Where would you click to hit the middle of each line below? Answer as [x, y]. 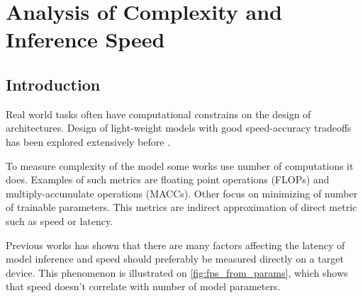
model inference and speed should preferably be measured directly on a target [175, 259]
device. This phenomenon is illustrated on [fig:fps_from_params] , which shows [177, 272]
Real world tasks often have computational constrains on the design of [158, 114]
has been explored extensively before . [88, 141]
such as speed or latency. [60, 220]
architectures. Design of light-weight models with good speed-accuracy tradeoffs [179, 128]
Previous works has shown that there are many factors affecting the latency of [175, 245]
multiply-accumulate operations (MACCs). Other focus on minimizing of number [182, 193]
